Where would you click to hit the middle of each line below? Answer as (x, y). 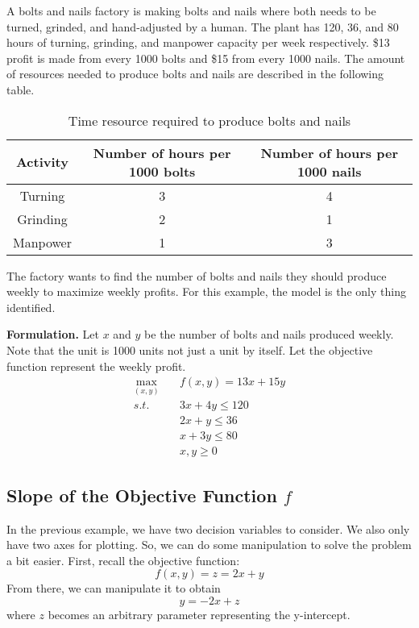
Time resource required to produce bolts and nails (209, 120)
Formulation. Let (53, 334)
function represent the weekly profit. (96, 366)
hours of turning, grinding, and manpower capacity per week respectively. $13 (198, 42)
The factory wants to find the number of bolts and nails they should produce (197, 275)
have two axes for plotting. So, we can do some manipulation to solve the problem (209, 545)
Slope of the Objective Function (142, 495)
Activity (42, 162)
